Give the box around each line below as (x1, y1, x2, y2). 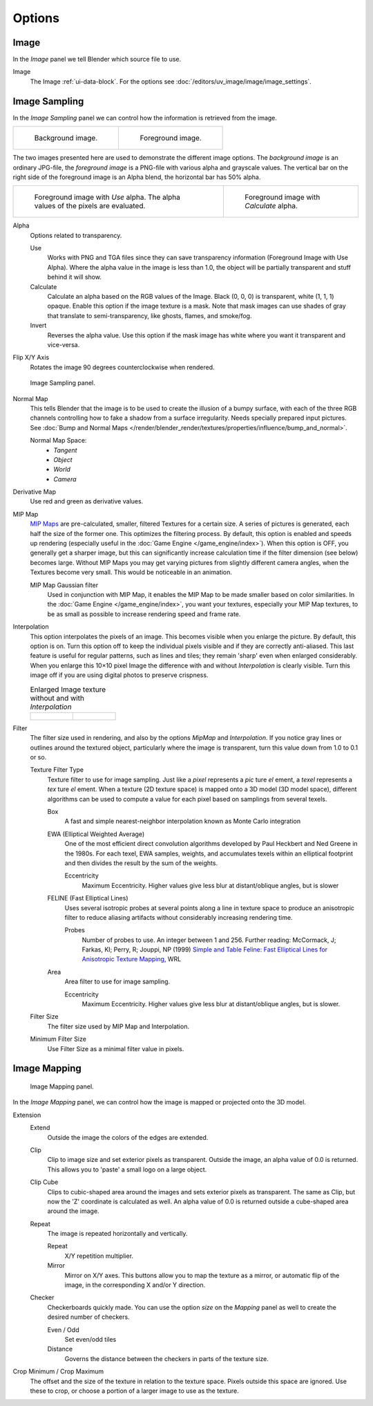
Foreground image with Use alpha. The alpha (34, 192, 181, 202)
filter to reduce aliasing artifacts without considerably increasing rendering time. (64, 913, 293, 921)
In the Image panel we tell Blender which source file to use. (12, 55, 182, 64)
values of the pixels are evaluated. (34, 201, 146, 211)
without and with (30, 693, 84, 703)
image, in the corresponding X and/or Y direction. (64, 1281, 206, 1289)
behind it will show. (47, 273, 102, 281)
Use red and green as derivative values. (30, 497, 144, 506)
